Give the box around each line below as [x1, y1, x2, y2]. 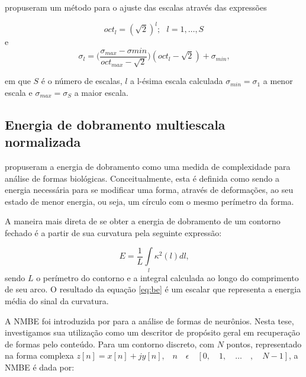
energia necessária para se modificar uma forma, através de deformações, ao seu [5, 183, 294, 196]
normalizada [5, 133, 81, 151]
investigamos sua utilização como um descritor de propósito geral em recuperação [5, 326, 300, 339]
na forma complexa [5, 349, 74, 362]
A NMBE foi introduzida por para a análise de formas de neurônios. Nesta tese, [5, 314, 294, 327]
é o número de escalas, [41, 75, 123, 87]
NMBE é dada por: [5, 360, 75, 373]
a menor [263, 75, 293, 87]
